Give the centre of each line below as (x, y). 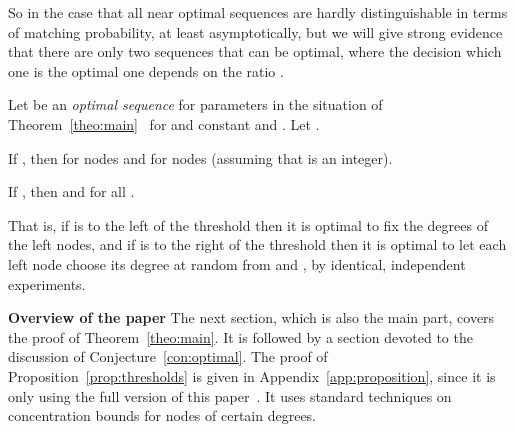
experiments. (47, 283)
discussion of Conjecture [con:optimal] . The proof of (168, 356)
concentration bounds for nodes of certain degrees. (162, 415)
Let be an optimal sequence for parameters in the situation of (195, 104)
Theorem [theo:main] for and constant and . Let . (164, 123)
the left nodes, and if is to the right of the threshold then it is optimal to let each (257, 244)
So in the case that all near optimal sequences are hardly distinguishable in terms (258, 12)
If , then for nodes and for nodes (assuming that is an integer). (200, 157)
